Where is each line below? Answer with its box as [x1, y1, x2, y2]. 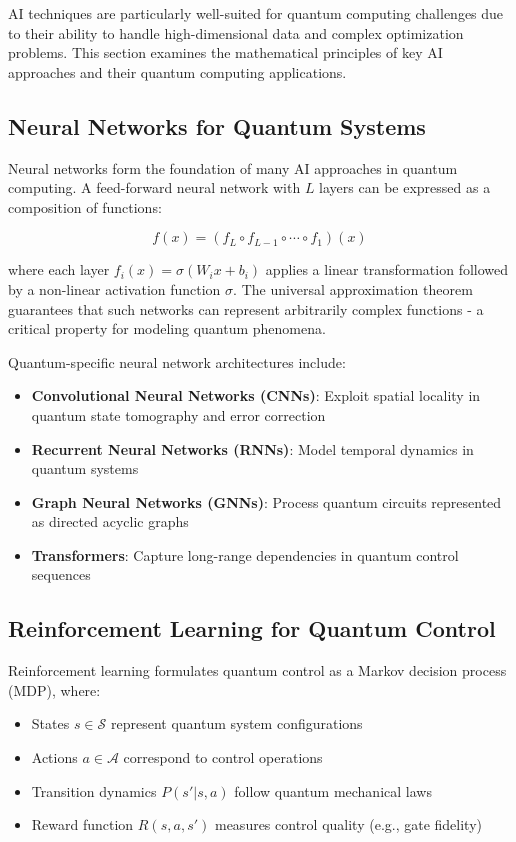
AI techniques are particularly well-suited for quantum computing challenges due [8, 3, 504, 23]
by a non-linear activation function [8, 278, 221, 299]
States [31, 713, 70, 734]
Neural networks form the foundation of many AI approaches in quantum [8, 157, 458, 178]
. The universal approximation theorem [233, 278, 473, 299]
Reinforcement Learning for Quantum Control [8, 613, 496, 644]
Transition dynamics [31, 780, 157, 801]
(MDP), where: [8, 679, 101, 700]
